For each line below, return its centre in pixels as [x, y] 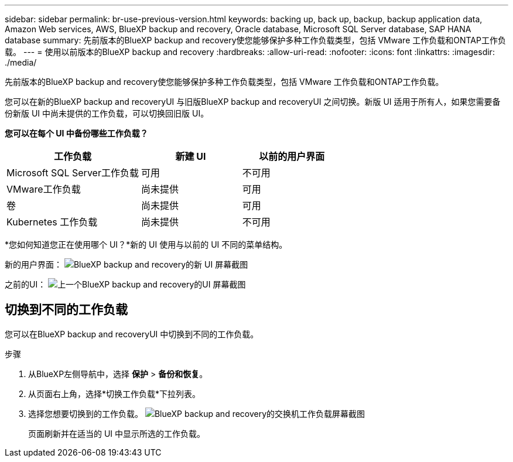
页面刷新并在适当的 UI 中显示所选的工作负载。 [117, 433]
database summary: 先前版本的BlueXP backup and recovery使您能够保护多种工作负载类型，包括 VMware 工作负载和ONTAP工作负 [255, 40]
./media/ [21, 62]
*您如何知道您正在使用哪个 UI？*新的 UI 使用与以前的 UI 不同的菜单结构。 [146, 244]
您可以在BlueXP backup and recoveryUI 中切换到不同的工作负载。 [132, 334]
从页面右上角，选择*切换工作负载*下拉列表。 [114, 393]
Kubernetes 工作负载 [52, 222]
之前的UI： [25, 284]
